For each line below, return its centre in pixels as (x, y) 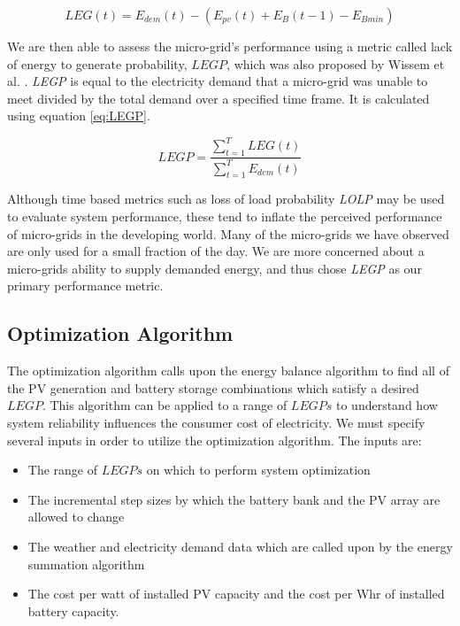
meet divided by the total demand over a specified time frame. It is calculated (218, 98)
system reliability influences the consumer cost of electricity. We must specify (216, 422)
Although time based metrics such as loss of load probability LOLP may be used (226, 199)
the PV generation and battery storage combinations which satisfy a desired (213, 387)
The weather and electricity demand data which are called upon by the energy (240, 546)
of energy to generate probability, (97, 63)
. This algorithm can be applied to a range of (165, 405)
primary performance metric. (85, 286)
